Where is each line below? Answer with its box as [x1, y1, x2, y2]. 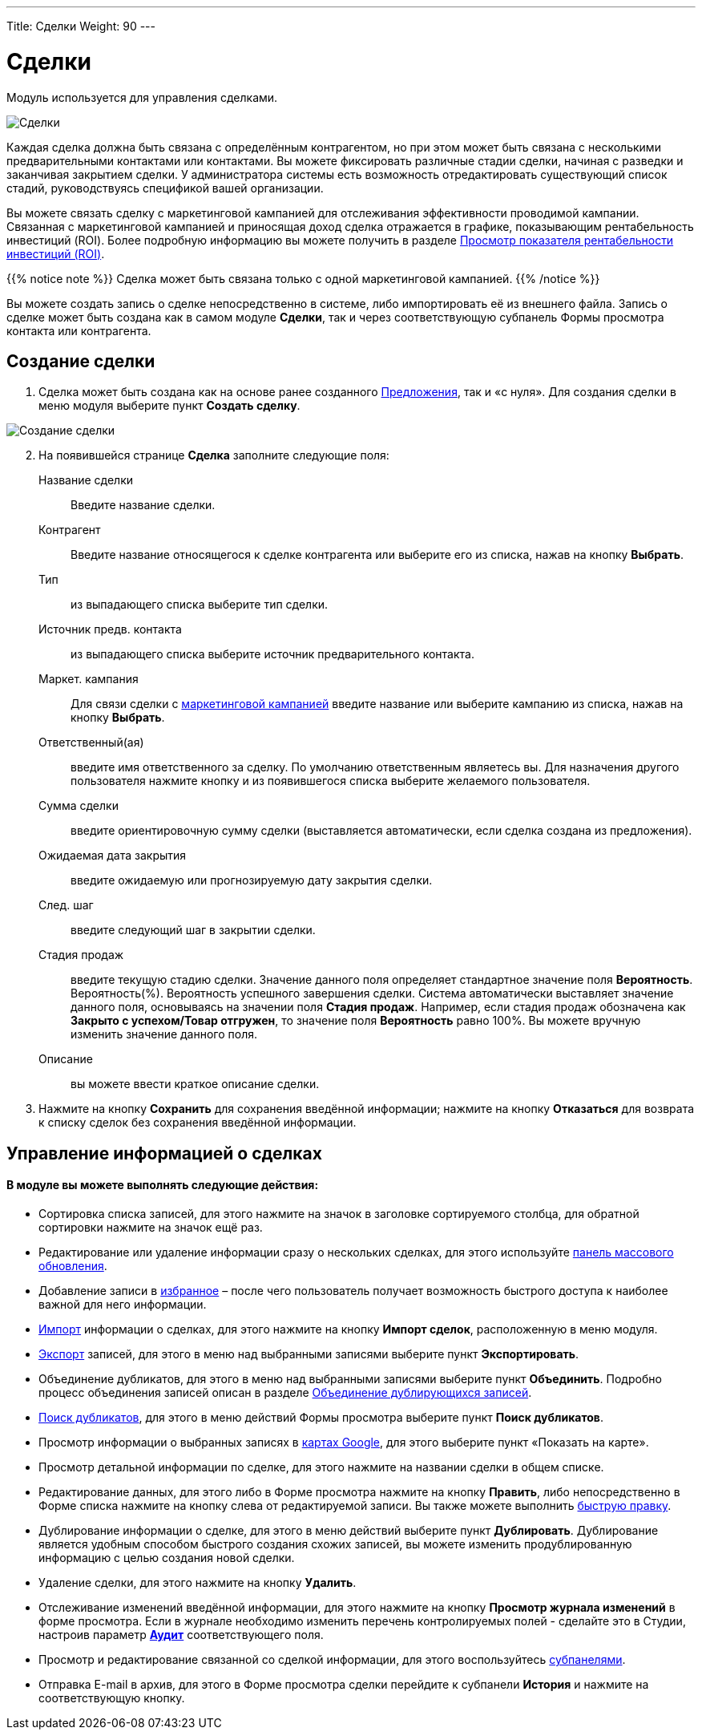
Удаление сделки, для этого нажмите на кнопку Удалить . [38, 1575, 357, 1589]
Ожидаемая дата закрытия [38, 848, 187, 863]
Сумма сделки [38, 799, 119, 813]
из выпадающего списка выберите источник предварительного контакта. [71, 647, 474, 662]
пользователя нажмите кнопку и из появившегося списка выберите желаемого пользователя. [71, 774, 591, 788]
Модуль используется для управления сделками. [6, 90, 278, 104]
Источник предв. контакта [38, 622, 182, 637]
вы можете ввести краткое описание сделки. [71, 1077, 320, 1091]
